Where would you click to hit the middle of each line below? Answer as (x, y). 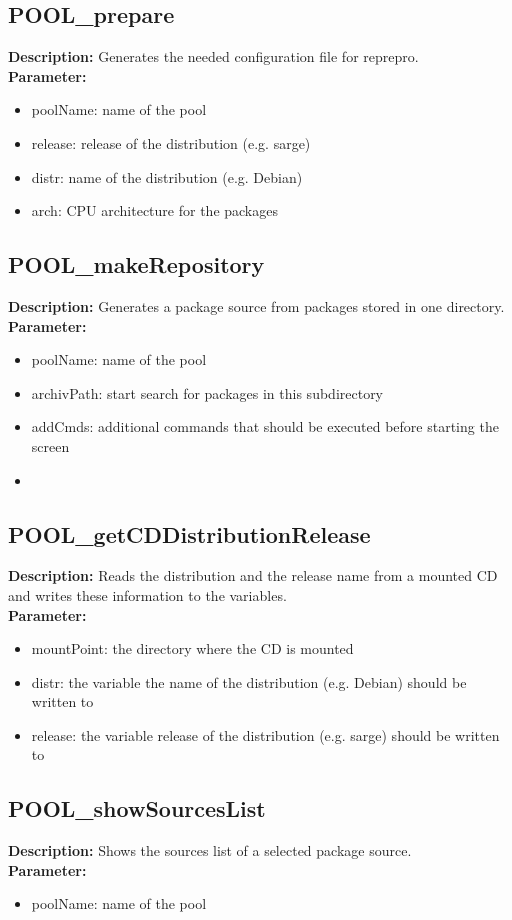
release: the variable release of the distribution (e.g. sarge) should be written (265, 734)
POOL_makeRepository (136, 264)
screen (50, 445)
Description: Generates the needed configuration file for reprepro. (213, 56)
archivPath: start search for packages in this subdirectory (207, 392)
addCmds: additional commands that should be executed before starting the (265, 426)
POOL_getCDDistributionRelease (189, 533)
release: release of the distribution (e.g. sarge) (171, 142)
